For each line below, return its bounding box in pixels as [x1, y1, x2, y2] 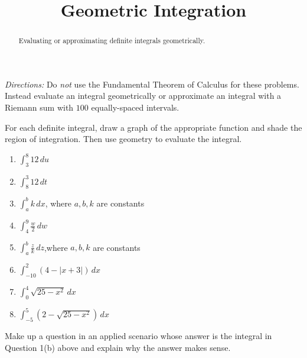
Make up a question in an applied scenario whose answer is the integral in [5, 330, 272, 342]
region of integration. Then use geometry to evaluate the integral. [5, 133, 242, 145]
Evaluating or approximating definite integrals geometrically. [18, 36, 205, 46]
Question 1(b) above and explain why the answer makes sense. [5, 341, 231, 353]
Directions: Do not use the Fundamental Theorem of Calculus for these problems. [5, 78, 299, 90]
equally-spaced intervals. [91, 101, 179, 114]
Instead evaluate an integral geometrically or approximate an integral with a [5, 89, 282, 102]
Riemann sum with [5, 101, 74, 114]
